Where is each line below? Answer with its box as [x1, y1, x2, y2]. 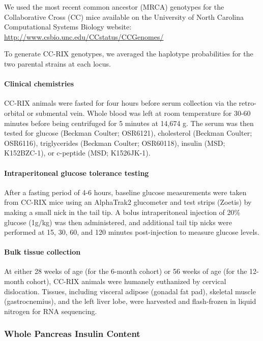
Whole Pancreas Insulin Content [4, 327, 140, 340]
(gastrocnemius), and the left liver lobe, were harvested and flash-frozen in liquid [4, 296, 256, 306]
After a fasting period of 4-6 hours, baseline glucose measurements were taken [4, 187, 247, 197]
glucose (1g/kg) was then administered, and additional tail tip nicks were [4, 216, 232, 227]
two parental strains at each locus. [4, 58, 111, 69]
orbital [4, 107, 25, 118]
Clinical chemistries [4, 78, 74, 89]
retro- [239, 98, 256, 108]
